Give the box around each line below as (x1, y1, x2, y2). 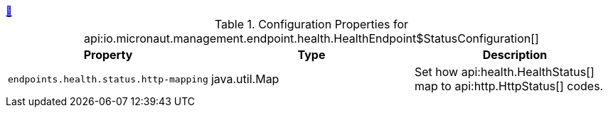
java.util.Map (210, 72, 279, 86)
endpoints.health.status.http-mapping (8, 73, 208, 85)
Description (482, 48, 548, 62)
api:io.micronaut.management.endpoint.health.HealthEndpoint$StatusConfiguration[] (84, 31, 539, 45)
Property (83, 48, 133, 62)
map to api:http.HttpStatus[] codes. (414, 79, 604, 93)
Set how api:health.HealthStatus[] (414, 65, 594, 79)
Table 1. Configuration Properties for (214, 17, 409, 31)
